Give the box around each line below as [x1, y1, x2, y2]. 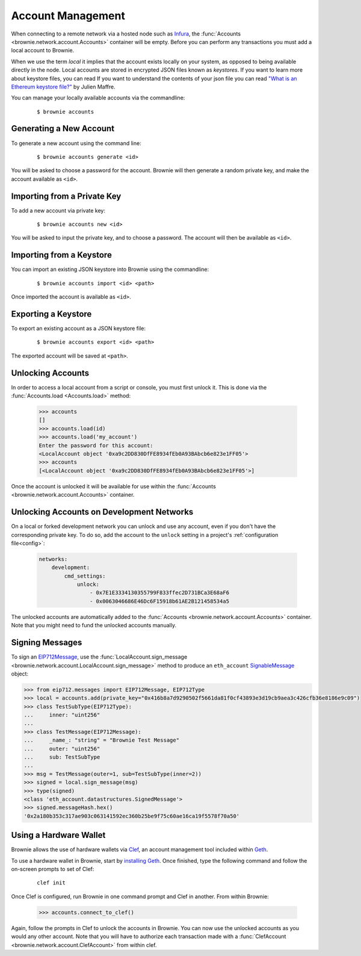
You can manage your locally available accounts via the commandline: [11, 94, 185, 102]
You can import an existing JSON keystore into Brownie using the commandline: [11, 265, 209, 273]
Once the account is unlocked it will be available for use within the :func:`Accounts [11, 482, 216, 490]
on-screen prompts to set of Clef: [11, 866, 94, 873]
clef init [37, 880, 66, 886]
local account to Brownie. [11, 47, 75, 54]
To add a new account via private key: [11, 206, 105, 214]
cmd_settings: [64, 573, 106, 579]
